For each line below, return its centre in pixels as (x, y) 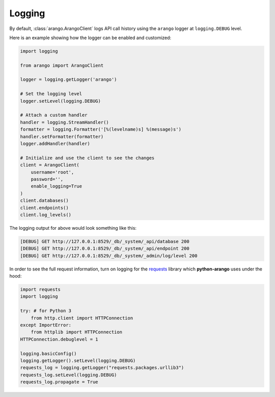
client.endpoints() (44, 208)
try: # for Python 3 (46, 311)
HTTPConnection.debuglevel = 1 (59, 339)
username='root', (52, 172)
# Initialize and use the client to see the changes (87, 158)
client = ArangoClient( (50, 165)
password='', (47, 179)
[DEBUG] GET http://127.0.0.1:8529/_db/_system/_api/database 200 (105, 241)
